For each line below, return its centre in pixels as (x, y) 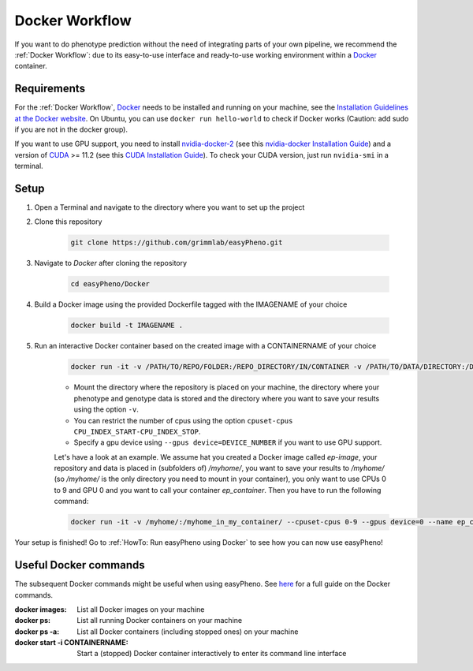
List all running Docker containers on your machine (160, 621)
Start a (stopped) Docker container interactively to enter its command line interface (212, 654)
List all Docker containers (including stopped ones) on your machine (188, 632)
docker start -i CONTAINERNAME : (72, 643)
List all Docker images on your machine (141, 609)
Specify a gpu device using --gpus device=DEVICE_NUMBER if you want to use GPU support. (228, 442)
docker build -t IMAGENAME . (127, 326)
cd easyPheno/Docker (110, 284)
